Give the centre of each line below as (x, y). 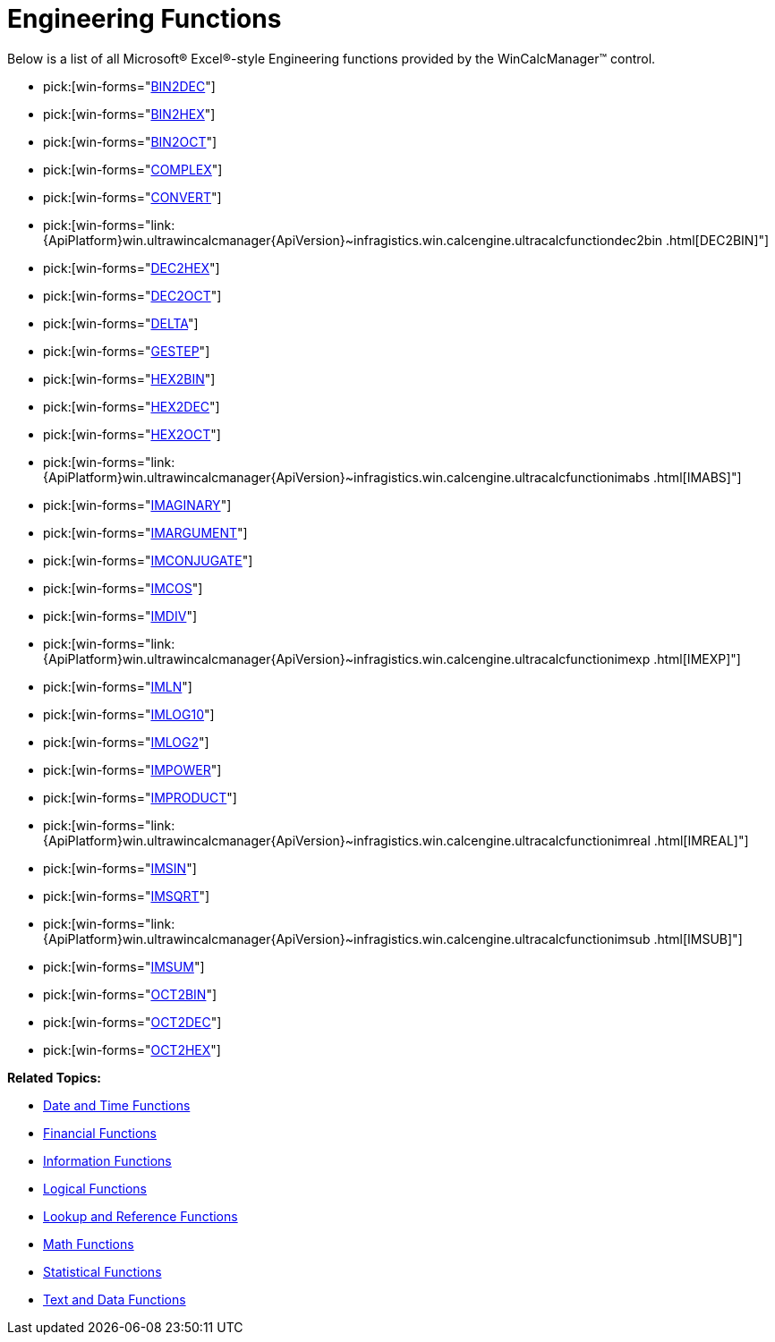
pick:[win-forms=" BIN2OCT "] (130, 141)
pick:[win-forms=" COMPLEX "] (133, 169)
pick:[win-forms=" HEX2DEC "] (132, 406)
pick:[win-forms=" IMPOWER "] (132, 769)
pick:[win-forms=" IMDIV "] (120, 616)
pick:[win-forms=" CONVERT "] (132, 197)
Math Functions (89, 1244)
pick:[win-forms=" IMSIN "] (120, 868)
